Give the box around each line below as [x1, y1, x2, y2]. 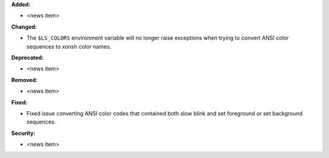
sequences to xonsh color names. [26, 43, 112, 50]
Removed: [11, 76, 38, 83]
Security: [11, 129, 36, 137]
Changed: [11, 23, 37, 30]
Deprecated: [11, 53, 44, 61]
